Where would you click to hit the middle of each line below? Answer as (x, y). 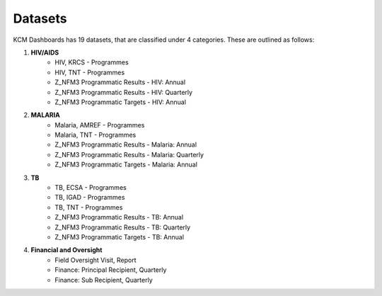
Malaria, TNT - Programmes (95, 135)
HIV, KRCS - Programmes (92, 62)
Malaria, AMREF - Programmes (100, 125)
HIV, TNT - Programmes (90, 72)
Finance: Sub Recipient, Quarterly (104, 280)
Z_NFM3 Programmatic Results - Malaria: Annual (126, 144)
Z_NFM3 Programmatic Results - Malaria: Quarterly (129, 154)
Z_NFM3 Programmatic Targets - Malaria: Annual (126, 165)
